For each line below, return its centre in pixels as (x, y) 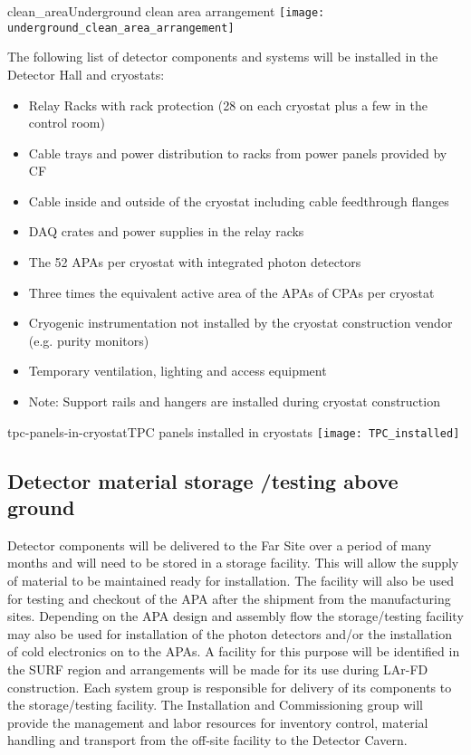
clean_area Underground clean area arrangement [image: (166, 11)
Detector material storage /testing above (203, 480)
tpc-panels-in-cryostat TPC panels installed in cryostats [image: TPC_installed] (234, 431)
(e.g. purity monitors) (89, 340)
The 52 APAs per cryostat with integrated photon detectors (195, 262)
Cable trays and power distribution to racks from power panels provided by (238, 153)
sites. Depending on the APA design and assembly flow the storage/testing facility (235, 616)
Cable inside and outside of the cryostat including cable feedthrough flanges (239, 201)
